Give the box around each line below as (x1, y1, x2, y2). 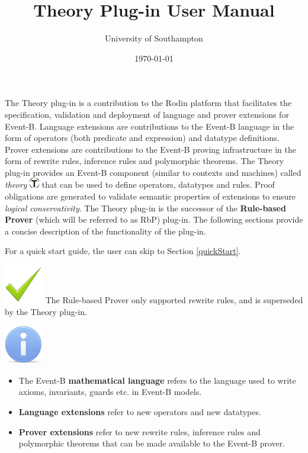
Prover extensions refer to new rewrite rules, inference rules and (18, 425, 261, 438)
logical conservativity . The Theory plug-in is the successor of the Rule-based (5, 201, 286, 214)
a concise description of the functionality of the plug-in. (5, 224, 206, 237)
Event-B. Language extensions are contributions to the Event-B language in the (5, 120, 294, 132)
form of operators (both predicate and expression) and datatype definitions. (5, 131, 280, 144)
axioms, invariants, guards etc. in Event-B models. (18, 385, 202, 398)
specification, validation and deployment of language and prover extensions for (5, 108, 289, 120)
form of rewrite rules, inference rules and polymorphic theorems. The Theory (5, 155, 284, 167)
